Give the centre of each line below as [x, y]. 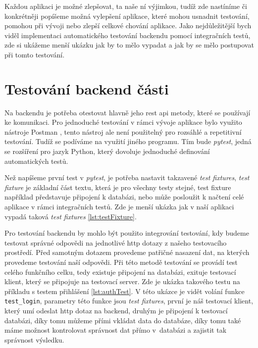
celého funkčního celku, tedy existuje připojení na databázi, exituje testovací [120, 272]
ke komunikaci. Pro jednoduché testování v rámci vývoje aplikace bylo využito [123, 122]
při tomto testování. [35, 54]
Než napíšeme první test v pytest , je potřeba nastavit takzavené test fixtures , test [127, 177]
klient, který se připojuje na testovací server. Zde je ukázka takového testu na [122, 281]
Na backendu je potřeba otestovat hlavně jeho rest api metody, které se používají [128, 112]
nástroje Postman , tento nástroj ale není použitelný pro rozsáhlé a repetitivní [123, 131]
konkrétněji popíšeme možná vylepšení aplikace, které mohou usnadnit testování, [127, 16]
